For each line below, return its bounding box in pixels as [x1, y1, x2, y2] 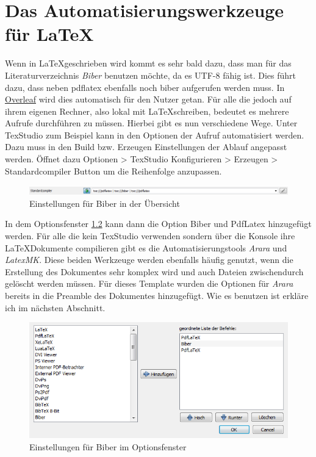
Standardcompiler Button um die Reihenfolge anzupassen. [5, 164, 222, 177]
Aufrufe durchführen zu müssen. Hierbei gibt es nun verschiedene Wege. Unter [5, 117, 298, 129]
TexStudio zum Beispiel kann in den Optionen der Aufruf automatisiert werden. [5, 128, 304, 141]
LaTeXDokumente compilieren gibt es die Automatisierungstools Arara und [5, 241, 287, 254]
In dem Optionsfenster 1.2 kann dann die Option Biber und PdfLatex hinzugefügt [5, 217, 312, 230]
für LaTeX [5, 21, 94, 46]
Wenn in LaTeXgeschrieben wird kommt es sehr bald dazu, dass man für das [5, 57, 292, 70]
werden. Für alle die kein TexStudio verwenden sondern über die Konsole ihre [5, 229, 295, 242]
